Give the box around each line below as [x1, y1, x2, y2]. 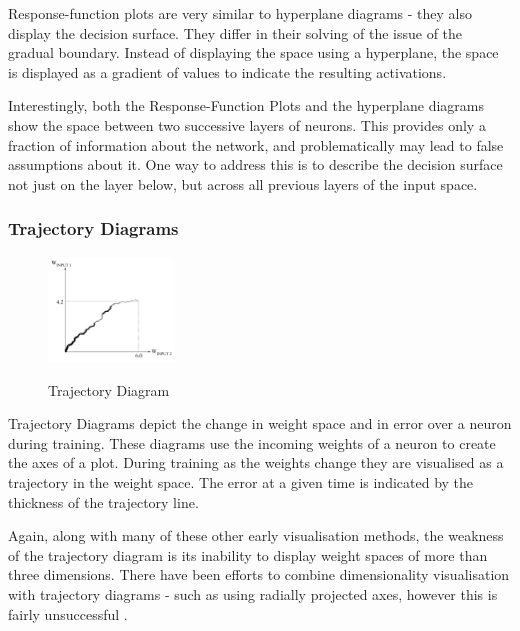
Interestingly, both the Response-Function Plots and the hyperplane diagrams [8, 95, 484, 116]
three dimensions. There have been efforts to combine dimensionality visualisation [8, 564, 510, 585]
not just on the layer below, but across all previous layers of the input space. [8, 173, 478, 194]
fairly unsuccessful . [8, 603, 128, 624]
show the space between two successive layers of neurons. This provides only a [8, 114, 486, 135]
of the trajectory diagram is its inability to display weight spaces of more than [8, 544, 488, 565]
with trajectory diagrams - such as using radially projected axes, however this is [8, 583, 498, 604]
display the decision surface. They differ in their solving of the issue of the [8, 22, 463, 43]
